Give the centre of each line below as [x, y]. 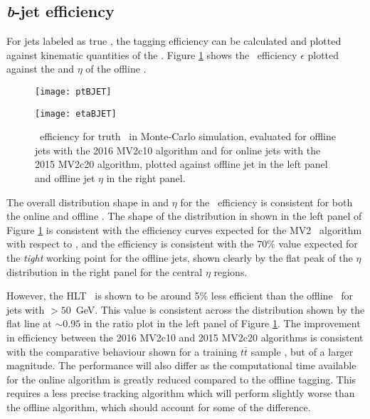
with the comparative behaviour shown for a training [122, 351]
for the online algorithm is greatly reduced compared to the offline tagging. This [181, 379]
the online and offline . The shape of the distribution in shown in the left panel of [184, 216]
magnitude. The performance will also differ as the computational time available [181, 365]
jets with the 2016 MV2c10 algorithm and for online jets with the [178, 150]
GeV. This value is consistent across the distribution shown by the [220, 309]
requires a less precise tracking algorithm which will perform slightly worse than [181, 393]
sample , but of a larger [302, 351]
